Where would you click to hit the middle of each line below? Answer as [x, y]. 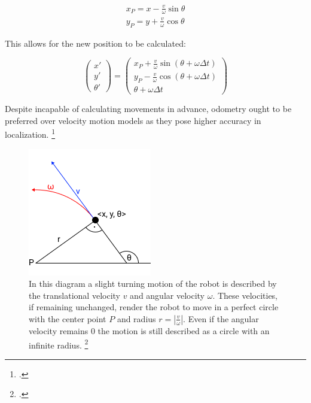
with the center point [68, 318]
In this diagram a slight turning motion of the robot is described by [153, 284]
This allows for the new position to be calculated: [95, 43]
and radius [136, 318]
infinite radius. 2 [59, 344]
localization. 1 [30, 133]
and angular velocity [167, 295]
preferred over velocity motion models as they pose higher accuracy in [133, 120]
